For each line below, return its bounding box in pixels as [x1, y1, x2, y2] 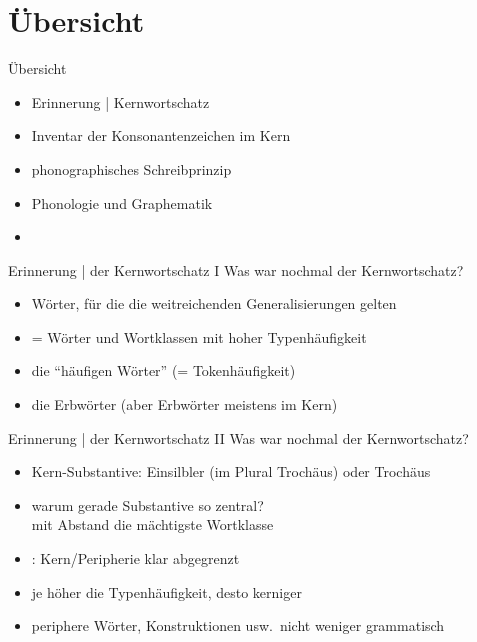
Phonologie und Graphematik [31, 192, 213, 213]
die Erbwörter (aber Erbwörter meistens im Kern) [31, 394, 338, 415]
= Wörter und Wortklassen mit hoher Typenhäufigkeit [31, 326, 367, 347]
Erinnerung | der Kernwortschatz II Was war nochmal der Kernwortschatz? [8, 427, 469, 448]
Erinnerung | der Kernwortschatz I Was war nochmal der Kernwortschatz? [8, 259, 464, 280]
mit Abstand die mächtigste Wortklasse [31, 514, 274, 535]
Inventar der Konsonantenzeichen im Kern [31, 125, 291, 146]
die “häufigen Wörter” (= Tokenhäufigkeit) [31, 360, 296, 381]
